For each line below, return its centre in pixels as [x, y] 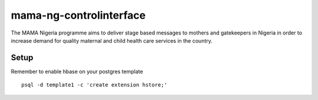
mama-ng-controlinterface [78, 15]
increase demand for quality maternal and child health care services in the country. [112, 40]
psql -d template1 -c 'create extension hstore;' [95, 85]
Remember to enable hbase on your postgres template [77, 71]
